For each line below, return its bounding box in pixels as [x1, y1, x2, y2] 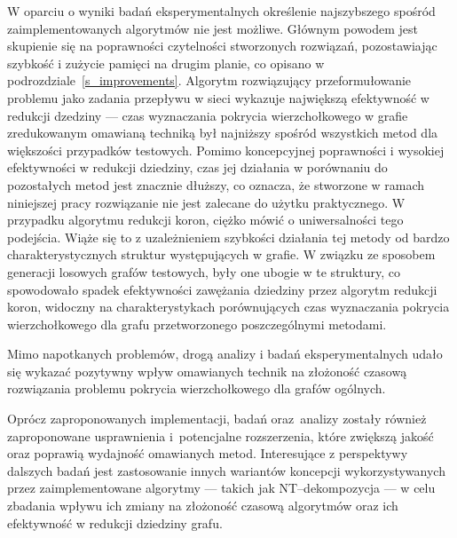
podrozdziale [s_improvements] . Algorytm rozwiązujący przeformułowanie [7, 71, 412, 90]
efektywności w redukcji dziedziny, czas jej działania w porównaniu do [7, 158, 388, 177]
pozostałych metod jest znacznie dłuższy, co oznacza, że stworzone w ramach [7, 175, 425, 194]
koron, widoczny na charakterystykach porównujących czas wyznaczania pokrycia [7, 297, 450, 316]
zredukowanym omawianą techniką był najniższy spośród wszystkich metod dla [7, 123, 438, 142]
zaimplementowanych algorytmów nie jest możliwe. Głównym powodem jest [7, 19, 419, 37]
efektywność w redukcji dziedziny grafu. [7, 513, 223, 532]
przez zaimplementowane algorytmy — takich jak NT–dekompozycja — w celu [7, 479, 436, 497]
